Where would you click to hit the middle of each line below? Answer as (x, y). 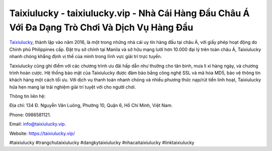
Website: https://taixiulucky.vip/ (42, 133)
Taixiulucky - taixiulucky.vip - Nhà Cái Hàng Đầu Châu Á (129, 13)
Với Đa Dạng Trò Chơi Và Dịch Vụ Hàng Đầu (101, 27)
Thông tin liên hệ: (27, 96)
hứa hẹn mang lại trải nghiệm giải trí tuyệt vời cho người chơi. (73, 87)
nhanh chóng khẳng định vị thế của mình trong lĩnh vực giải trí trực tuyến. (86, 57)
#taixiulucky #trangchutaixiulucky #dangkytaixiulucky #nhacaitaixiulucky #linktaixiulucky (102, 143)
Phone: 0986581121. (30, 115)
